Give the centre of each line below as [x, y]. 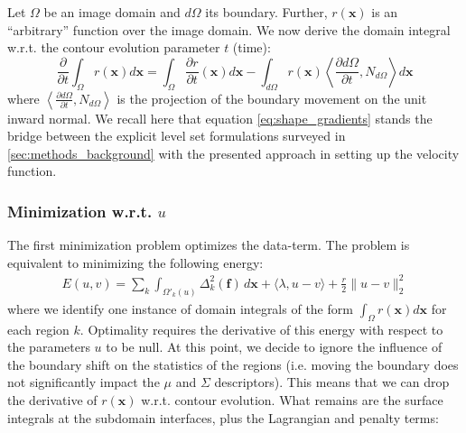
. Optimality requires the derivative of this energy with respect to [261, 329]
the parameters [49, 347]
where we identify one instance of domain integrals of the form [180, 308]
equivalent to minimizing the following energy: [135, 262]
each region [38, 329]
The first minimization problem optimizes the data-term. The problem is [209, 245]
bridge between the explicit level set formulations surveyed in [177, 136]
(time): [252, 47]
